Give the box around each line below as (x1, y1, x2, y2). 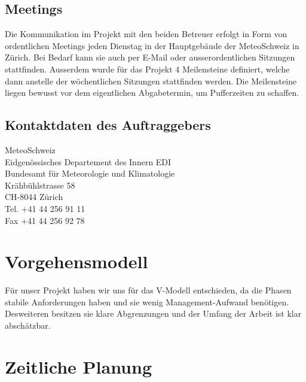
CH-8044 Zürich (5, 190, 63, 203)
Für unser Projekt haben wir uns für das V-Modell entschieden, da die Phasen (5, 284, 292, 296)
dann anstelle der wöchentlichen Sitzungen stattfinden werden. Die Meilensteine (5, 74, 297, 87)
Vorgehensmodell (5, 249, 148, 274)
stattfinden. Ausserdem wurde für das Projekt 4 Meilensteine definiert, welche (5, 62, 290, 75)
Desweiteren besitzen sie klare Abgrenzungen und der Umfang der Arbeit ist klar (5, 307, 302, 320)
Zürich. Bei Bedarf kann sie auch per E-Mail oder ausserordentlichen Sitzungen (5, 51, 295, 63)
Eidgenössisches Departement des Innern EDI (5, 155, 172, 168)
